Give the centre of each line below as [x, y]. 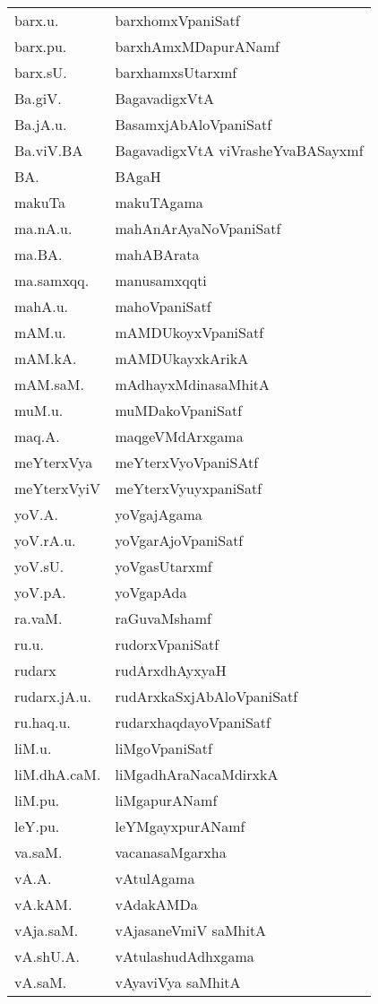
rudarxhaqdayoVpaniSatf [193, 722]
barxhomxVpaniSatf [177, 20]
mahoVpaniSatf [163, 306]
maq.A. [37, 436]
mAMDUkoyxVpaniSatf [189, 332]
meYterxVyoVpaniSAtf [187, 462]
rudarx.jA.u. [53, 696]
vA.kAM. [43, 904]
